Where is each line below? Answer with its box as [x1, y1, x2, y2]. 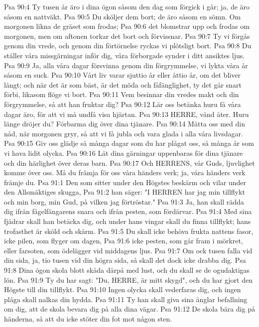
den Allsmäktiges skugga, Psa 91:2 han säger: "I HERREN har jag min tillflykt [4, 187, 245, 197]
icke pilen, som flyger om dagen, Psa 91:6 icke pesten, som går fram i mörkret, [4, 235, 243, 246]
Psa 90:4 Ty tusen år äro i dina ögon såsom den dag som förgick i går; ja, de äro [4, 1, 250, 11]
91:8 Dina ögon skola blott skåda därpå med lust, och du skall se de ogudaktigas [4, 265, 250, 275]
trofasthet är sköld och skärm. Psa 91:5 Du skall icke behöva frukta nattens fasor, [4, 225, 254, 236]
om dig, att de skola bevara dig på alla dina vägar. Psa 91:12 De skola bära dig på [4, 304, 255, 314]
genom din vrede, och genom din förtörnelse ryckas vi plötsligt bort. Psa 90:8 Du [4, 40, 252, 51]
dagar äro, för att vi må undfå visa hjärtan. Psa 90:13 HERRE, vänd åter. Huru [4, 109, 249, 119]
